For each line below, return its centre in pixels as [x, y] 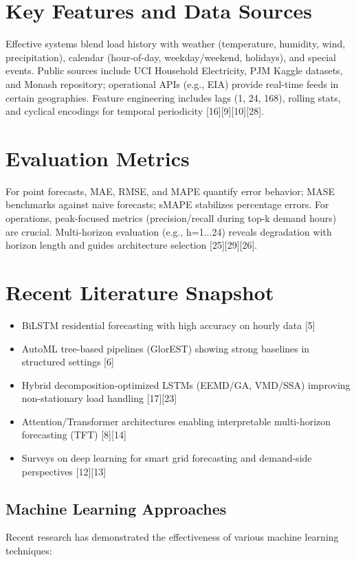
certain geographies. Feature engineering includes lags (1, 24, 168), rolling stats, [173, 97]
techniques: [29, 551]
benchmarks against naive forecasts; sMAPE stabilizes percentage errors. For [167, 204]
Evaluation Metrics [98, 158]
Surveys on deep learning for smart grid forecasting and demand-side [167, 458]
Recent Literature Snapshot [140, 292]
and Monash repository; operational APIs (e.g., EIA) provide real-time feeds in [172, 83]
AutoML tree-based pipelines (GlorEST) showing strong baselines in [166, 348]
